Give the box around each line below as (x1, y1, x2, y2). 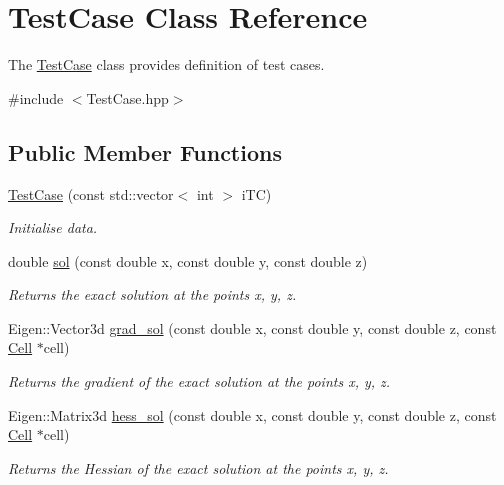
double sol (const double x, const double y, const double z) (8, 250, 368, 271)
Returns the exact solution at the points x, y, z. (8, 284, 297, 305)
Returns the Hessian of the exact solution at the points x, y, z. (8, 457, 389, 478)
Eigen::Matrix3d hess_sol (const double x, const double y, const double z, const (8, 404, 497, 425)
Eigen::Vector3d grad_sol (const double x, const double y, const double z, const (8, 317, 497, 338)
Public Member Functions (8, 136, 282, 167)
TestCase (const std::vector (8, 183, 174, 204)
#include (8, 87, 64, 108)
